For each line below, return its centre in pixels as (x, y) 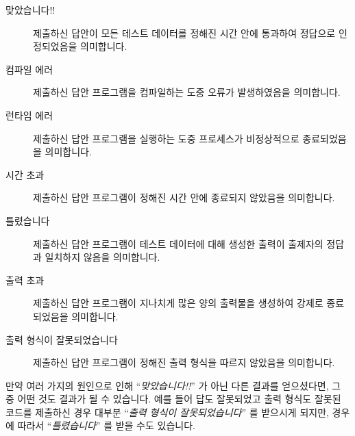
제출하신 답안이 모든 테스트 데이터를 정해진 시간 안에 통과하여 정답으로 (184, 33)
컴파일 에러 (29, 69)
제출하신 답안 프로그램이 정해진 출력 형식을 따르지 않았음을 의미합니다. (184, 362)
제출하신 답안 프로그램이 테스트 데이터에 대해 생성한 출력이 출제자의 (178, 243)
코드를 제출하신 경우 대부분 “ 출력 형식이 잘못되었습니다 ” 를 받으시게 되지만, (167, 412)
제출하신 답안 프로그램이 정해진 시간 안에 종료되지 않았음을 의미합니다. (184, 197)
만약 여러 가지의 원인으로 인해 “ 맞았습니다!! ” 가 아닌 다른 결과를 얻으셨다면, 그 (173, 385)
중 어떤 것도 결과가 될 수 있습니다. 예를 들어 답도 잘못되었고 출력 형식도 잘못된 (173, 399)
